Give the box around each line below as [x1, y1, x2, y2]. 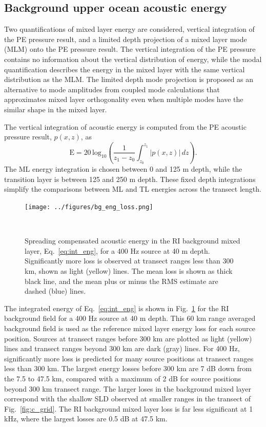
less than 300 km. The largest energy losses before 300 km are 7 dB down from [4, 363, 252, 374]
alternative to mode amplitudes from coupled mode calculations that [4, 84, 220, 94]
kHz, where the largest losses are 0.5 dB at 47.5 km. [4, 413, 168, 424]
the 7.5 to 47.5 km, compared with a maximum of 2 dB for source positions [4, 373, 241, 383]
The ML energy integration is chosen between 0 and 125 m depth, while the [4, 164, 242, 174]
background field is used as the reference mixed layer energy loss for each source [4, 322, 255, 333]
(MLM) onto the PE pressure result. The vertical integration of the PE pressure [4, 44, 256, 54]
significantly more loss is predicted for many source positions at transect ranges [4, 353, 254, 363]
